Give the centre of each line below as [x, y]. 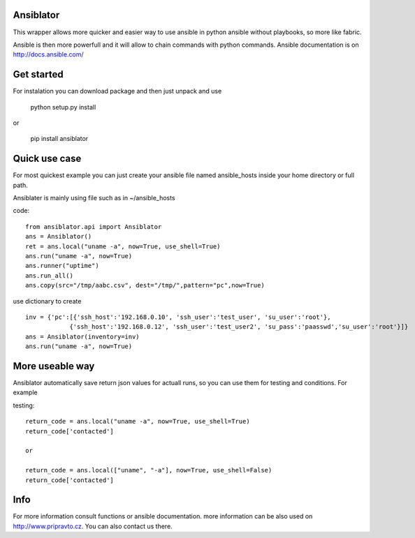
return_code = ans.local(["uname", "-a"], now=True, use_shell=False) [149, 470]
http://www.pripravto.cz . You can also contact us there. [93, 526]
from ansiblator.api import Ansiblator [94, 226]
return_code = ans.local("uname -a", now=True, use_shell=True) [138, 421]
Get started [38, 74]
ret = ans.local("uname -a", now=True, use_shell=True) [123, 246]
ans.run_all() [49, 275]
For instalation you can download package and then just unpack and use [117, 91]
